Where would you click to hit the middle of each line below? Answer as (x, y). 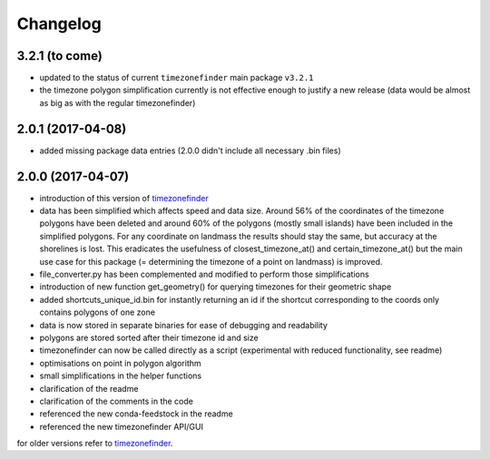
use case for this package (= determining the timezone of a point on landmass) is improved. (211, 261)
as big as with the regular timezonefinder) (118, 103)
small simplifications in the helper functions (121, 376)
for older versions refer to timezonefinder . (95, 444)
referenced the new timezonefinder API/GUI (122, 426)
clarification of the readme (89, 388)
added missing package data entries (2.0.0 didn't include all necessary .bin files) (190, 151)
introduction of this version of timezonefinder (124, 198)
